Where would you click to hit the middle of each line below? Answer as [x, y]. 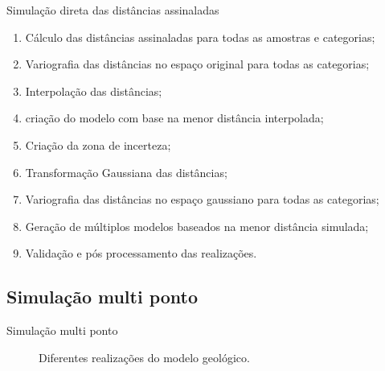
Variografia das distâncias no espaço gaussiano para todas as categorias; [202, 199]
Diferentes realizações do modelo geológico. [144, 357]
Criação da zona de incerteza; [98, 144]
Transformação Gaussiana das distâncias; [126, 172]
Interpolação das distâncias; [94, 91]
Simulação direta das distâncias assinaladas [113, 10]
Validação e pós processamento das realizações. [141, 253]
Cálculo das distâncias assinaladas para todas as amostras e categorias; [200, 37]
